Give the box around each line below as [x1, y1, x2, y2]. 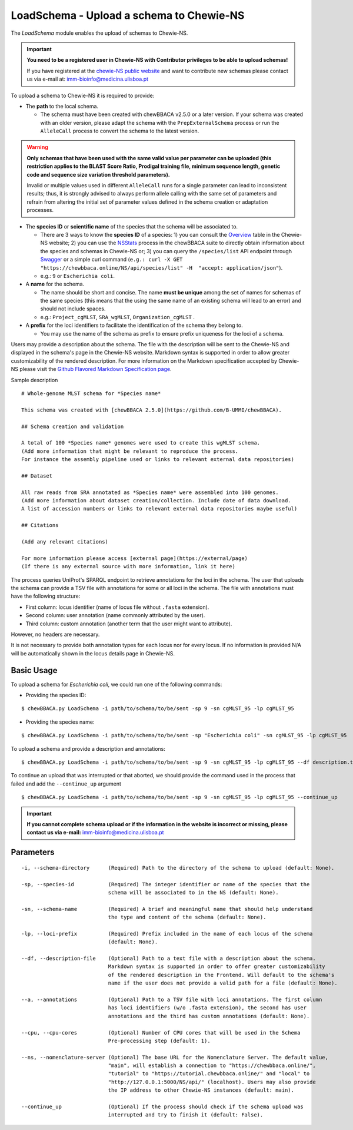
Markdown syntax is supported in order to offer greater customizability [108, 963, 326, 970]
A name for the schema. [25, 280, 85, 288]
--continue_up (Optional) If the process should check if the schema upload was [21, 1104, 304, 1110]
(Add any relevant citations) [21, 539, 109, 545]
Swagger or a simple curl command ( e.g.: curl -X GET [40, 256, 183, 263]
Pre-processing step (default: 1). [108, 1037, 211, 1044]
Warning [26, 144, 48, 151]
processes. [26, 207, 54, 214]
